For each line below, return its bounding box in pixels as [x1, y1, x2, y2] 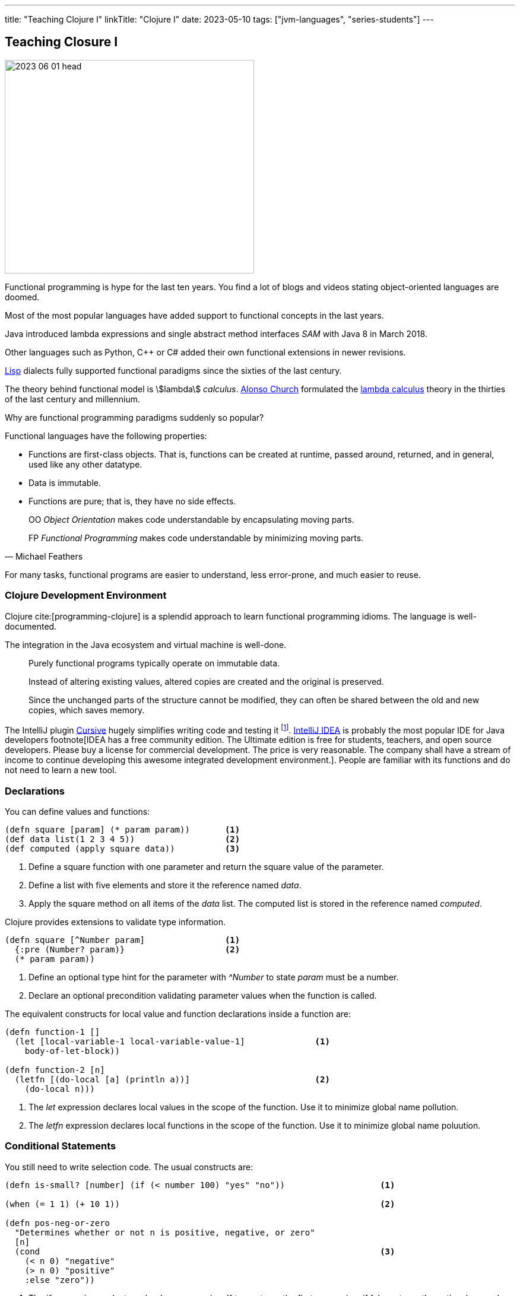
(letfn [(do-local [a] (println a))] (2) [14, 1075, 330, 1084]
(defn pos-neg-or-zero [5, 1218, 110, 1228]
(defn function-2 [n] [5, 1065, 105, 1075]
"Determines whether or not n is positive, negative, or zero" [14, 1227, 315, 1237]
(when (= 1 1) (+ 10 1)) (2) [5, 1199, 395, 1209]
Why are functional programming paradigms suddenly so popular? [5, 412, 264, 423]
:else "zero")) [24, 1275, 95, 1285]
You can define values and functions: [5, 806, 150, 817]
